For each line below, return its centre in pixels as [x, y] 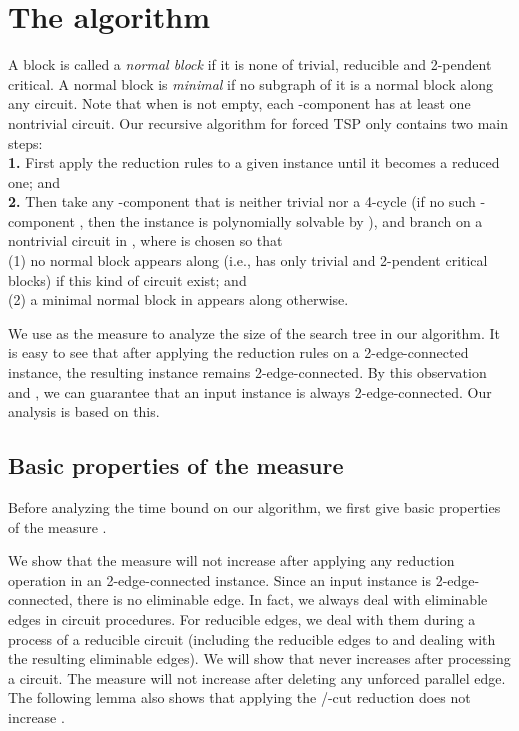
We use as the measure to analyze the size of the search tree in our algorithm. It [254, 332]
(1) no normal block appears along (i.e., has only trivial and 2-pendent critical [248, 260]
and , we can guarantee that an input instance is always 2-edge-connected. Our [250, 391]
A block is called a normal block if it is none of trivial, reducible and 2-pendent [250, 64]
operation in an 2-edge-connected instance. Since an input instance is [219, 579]
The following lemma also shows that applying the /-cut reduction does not [239, 697]
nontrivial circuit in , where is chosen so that [145, 240]
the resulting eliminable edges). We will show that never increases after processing [259, 658]
